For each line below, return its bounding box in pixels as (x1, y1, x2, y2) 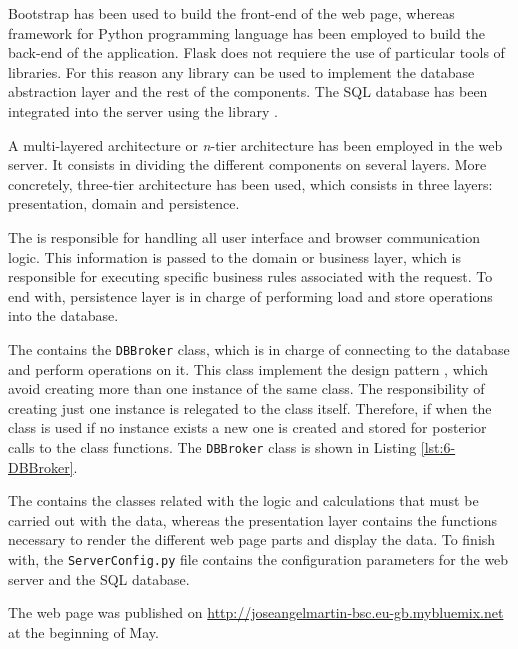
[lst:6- (420, 436, 456, 457)
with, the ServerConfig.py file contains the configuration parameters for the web (8, 548, 509, 569)
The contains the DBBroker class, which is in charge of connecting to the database (8, 338, 510, 359)
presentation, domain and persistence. (8, 193, 240, 214)
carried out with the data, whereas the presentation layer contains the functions (8, 509, 497, 530)
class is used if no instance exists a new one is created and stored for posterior (8, 417, 487, 438)
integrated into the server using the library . (8, 100, 278, 121)
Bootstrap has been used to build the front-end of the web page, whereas (8, 3, 455, 23)
